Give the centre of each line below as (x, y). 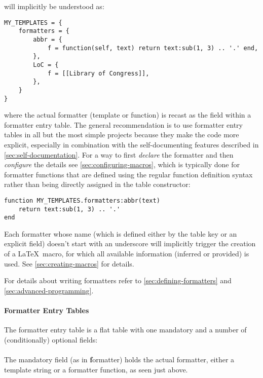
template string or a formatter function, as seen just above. (96, 369)
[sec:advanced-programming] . (49, 290)
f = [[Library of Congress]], (98, 73)
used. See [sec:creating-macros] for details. (69, 263)
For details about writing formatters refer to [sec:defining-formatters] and (118, 280)
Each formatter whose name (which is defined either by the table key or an (121, 233)
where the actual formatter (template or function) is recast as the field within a (128, 115)
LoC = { (46, 65)
